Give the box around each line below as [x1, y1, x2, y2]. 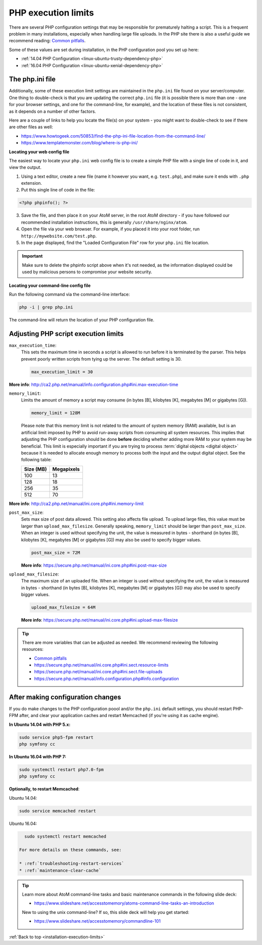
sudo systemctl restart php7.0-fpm [19, 767, 104, 772]
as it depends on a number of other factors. [9, 108, 97, 114]
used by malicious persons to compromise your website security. [22, 269, 152, 275]
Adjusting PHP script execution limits [9, 330, 124, 338]
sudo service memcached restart [19, 808, 97, 814]
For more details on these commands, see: [19, 847, 122, 853]
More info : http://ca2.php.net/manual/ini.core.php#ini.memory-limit [9, 501, 144, 507]
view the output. [9, 164, 42, 170]
